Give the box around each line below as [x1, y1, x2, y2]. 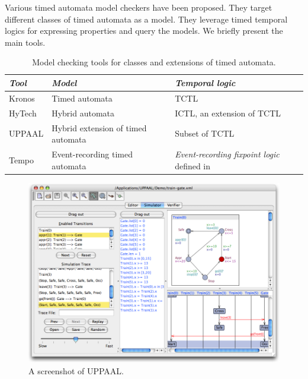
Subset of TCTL [175, 127, 235, 140]
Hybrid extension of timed [52, 121, 147, 134]
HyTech [9, 106, 37, 119]
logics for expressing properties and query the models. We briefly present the [5, 24, 283, 37]
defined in [175, 159, 211, 172]
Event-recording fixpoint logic [175, 147, 280, 160]
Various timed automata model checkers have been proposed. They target [5, 1, 272, 13]
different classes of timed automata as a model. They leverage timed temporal [5, 12, 288, 25]
